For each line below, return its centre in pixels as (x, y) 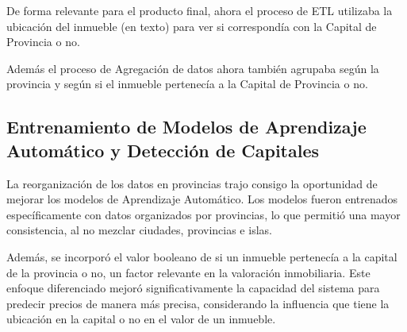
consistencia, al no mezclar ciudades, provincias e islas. (139, 230)
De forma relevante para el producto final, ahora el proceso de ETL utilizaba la (200, 10)
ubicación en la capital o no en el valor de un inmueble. (141, 319)
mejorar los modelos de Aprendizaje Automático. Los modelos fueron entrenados (202, 199)
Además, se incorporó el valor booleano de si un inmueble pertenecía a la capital (202, 256)
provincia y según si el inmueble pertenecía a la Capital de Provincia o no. (187, 84)
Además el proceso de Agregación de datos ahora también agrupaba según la (193, 68)
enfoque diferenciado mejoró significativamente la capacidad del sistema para (193, 288)
